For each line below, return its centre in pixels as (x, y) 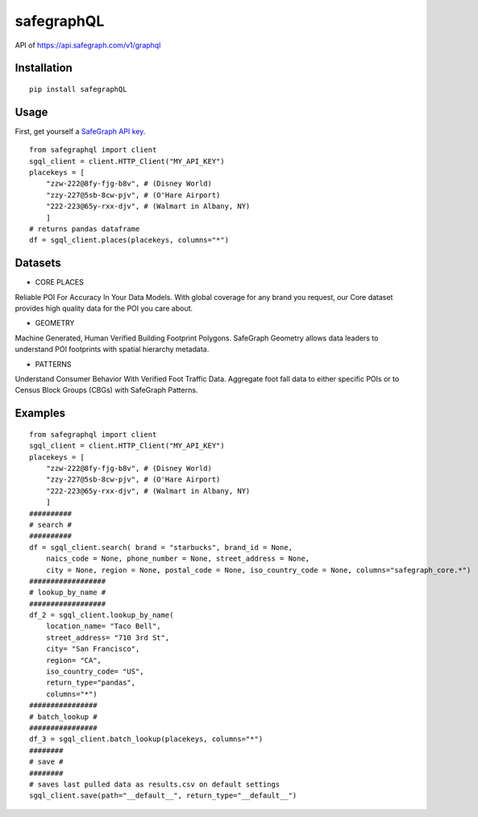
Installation (44, 68)
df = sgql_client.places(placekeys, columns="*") (129, 240)
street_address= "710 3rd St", (108, 638)
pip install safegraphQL (78, 89)
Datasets (38, 263)
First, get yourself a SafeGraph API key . (80, 131)
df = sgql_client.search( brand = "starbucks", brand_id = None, (161, 547)
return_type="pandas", (91, 683)
